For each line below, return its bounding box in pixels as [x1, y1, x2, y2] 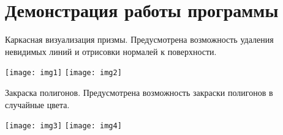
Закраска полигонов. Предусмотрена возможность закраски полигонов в [5, 86, 273, 98]
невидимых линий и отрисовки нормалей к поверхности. [5, 45, 217, 57]
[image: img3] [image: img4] [5, 122, 122, 131]
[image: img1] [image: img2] [5, 68, 122, 78]
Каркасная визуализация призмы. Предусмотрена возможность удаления [5, 33, 274, 46]
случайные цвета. [5, 98, 70, 111]
